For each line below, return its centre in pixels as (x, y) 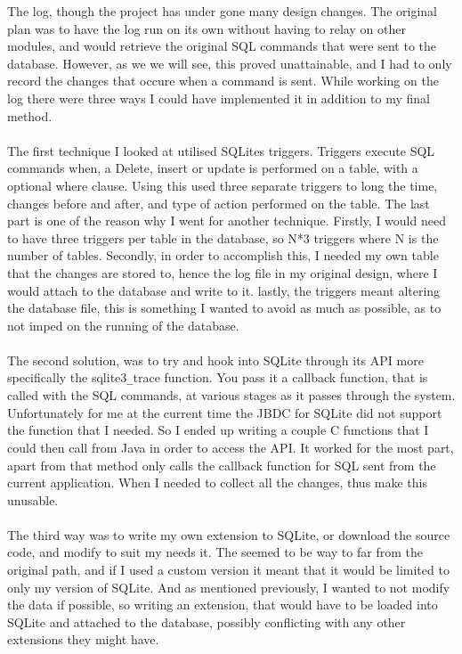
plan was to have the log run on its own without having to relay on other (207, 28)
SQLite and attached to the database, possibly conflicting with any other (207, 621)
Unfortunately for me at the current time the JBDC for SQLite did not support (225, 412)
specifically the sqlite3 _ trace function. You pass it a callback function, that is (218, 377)
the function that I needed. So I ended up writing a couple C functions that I (218, 430)
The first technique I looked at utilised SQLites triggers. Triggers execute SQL (221, 150)
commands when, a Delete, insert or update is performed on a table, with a (213, 168)
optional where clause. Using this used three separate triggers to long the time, (223, 185)
